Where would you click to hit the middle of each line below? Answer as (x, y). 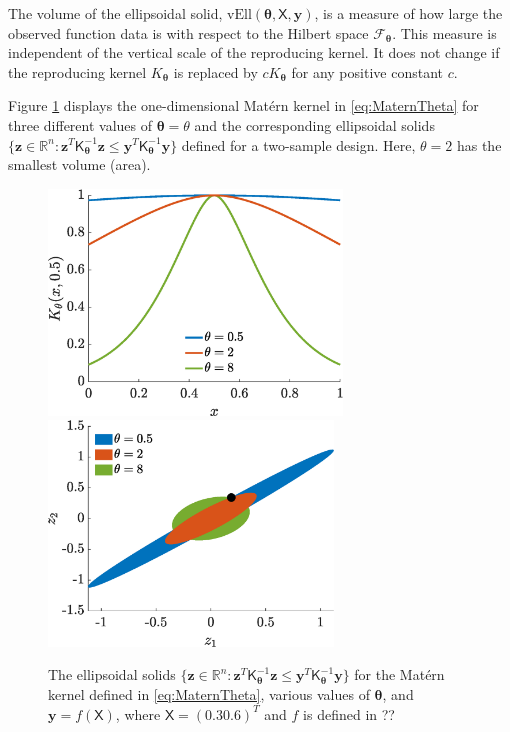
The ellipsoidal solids (112, 674)
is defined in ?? (349, 713)
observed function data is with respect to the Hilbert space (188, 32)
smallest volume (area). (79, 164)
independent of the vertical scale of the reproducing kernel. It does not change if (254, 52)
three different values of (80, 124)
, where (138, 713)
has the (479, 144)
